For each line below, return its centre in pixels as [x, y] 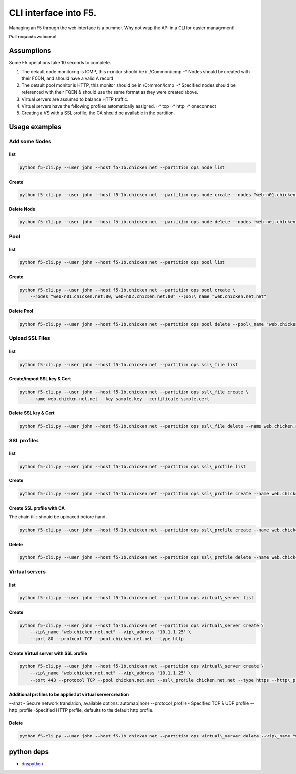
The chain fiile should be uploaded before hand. [58, 517]
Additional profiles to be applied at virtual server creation [69, 694]
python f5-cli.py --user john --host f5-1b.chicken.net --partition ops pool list [122, 262]
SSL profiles [24, 441]
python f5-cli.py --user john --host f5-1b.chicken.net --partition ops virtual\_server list [137, 598]
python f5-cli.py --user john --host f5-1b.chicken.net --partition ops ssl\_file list [129, 365]
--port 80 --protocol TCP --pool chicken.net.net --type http [107, 639]
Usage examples [35, 127]
